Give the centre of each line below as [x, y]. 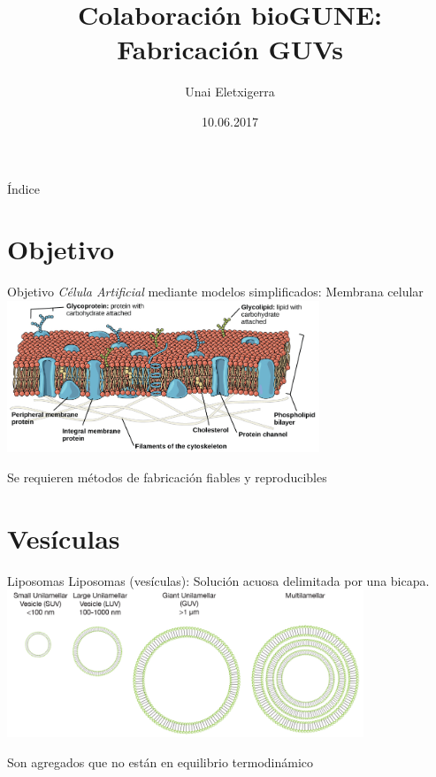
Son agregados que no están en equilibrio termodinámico [161, 762]
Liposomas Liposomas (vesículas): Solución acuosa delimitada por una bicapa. [218, 580]
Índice [23, 188]
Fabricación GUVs [230, 49]
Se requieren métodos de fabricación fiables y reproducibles [167, 477]
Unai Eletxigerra [230, 92]
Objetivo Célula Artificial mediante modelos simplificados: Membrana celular [215, 292]
